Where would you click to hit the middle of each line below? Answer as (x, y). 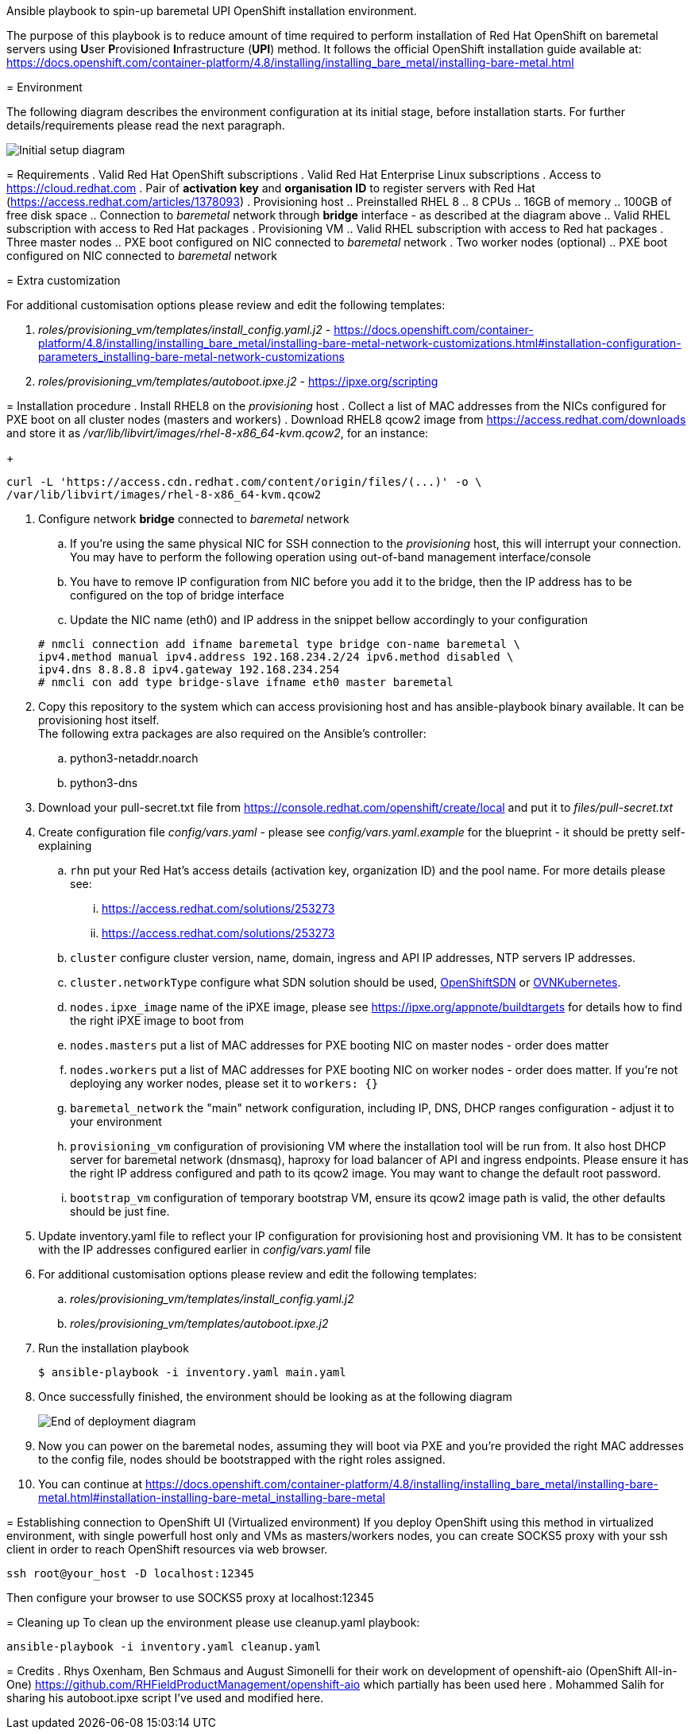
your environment (116, 1121)
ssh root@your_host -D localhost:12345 (130, 1573)
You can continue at (90, 1484)
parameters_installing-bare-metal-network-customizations (191, 357)
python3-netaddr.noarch (134, 758)
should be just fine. (120, 1211)
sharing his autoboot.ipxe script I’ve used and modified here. (165, 1698)
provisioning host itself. (99, 720)
